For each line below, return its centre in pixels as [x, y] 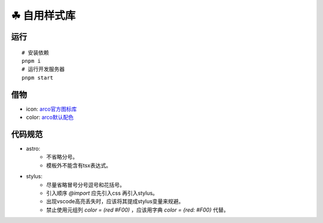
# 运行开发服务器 [43, 69]
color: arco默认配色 [50, 117]
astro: [33, 148]
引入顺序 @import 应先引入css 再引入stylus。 [102, 193]
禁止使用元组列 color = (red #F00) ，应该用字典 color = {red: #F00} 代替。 [138, 210]
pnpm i [31, 61]
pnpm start [38, 77]
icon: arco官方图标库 [51, 109]
